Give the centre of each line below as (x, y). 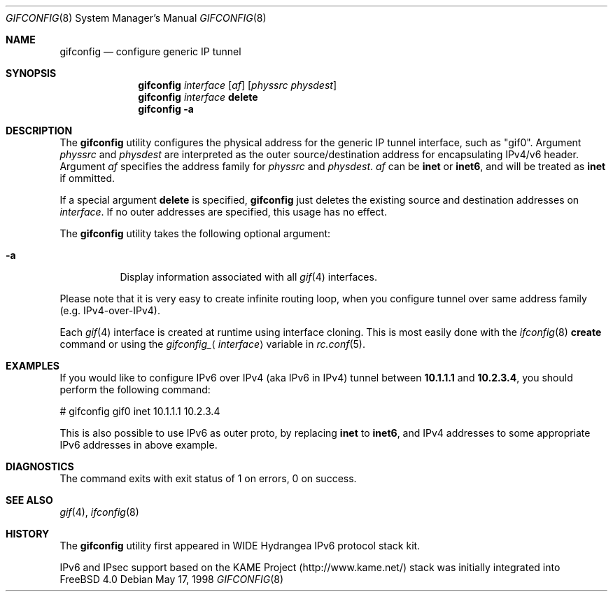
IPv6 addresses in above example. (139, 445)
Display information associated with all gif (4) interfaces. (248, 277)
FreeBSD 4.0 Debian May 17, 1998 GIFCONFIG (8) (171, 579)
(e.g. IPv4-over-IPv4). (110, 310)
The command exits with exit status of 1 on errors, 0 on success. (208, 478)
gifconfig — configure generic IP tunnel (150, 51)
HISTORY (28, 534)
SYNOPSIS (31, 73)
